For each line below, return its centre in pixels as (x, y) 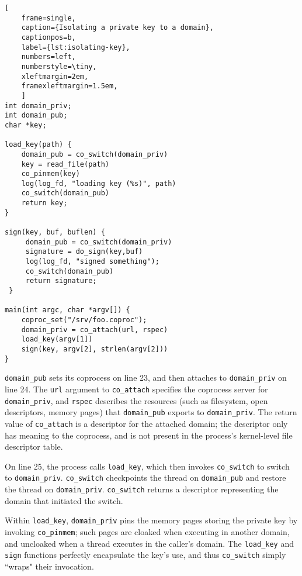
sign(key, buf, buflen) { (55, 232)
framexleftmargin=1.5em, (70, 86)
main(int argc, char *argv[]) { (67, 310)
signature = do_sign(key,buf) (84, 252)
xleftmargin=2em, (55, 76)
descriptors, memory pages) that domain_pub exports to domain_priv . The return (151, 412)
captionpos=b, (48, 37)
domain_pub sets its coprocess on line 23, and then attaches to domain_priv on (146, 377)
